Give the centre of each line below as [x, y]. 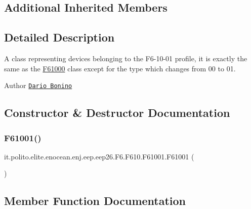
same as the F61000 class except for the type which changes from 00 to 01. [120, 68]
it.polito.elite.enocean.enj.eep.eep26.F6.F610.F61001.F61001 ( [99, 156]
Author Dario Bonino [38, 85]
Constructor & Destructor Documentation [117, 113]
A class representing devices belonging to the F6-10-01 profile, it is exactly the [126, 58]
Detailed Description [59, 37]
